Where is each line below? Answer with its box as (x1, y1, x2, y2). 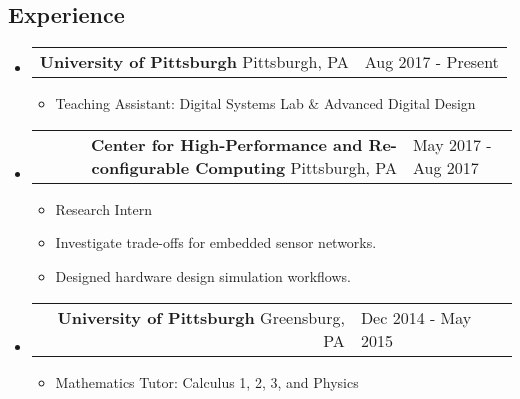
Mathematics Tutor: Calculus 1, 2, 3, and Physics (55, 371, 359, 392)
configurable (91, 155, 190, 179)
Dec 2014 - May (360, 305, 472, 329)
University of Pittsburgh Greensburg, (57, 305, 345, 329)
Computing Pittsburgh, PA (195, 155, 397, 179)
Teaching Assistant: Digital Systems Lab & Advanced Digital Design (55, 93, 476, 114)
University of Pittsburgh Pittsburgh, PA (39, 50, 349, 74)
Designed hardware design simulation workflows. (55, 265, 351, 286)
